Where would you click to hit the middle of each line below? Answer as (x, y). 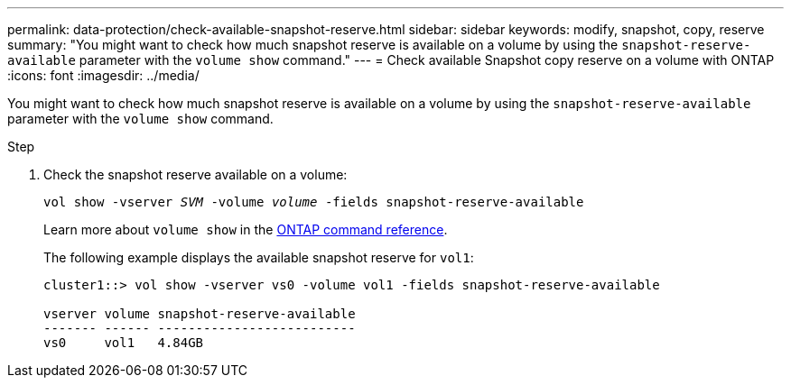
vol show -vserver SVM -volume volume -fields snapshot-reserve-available (314, 202)
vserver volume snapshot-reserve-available (200, 314)
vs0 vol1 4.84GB (124, 343)
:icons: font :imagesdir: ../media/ (103, 75)
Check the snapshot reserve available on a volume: (195, 174)
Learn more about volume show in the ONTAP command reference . (246, 229)
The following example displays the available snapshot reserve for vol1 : (259, 257)
